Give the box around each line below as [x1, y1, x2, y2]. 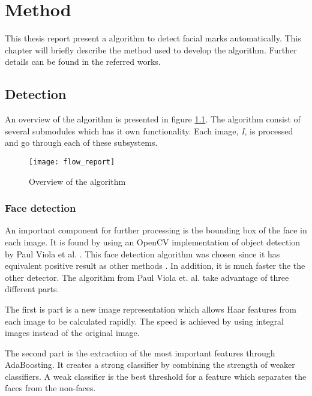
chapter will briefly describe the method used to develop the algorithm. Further [5, 43, 297, 56]
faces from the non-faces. [5, 382, 96, 394]
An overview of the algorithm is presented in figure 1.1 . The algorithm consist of [5, 113, 301, 125]
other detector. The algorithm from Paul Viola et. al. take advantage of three [5, 271, 289, 283]
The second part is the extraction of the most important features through [5, 346, 275, 359]
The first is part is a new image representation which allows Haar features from [5, 302, 297, 315]
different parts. [5, 283, 59, 295]
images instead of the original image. [5, 326, 140, 339]
